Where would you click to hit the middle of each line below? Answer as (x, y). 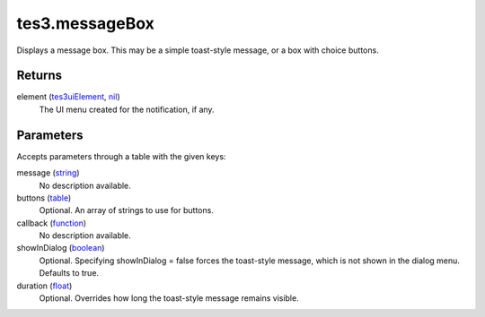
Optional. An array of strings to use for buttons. (127, 210)
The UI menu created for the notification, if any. (127, 109)
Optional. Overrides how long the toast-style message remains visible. (169, 298)
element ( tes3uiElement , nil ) (68, 97)
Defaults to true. (69, 273)
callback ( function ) (52, 223)
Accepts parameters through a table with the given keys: (121, 156)
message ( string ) (48, 173)
